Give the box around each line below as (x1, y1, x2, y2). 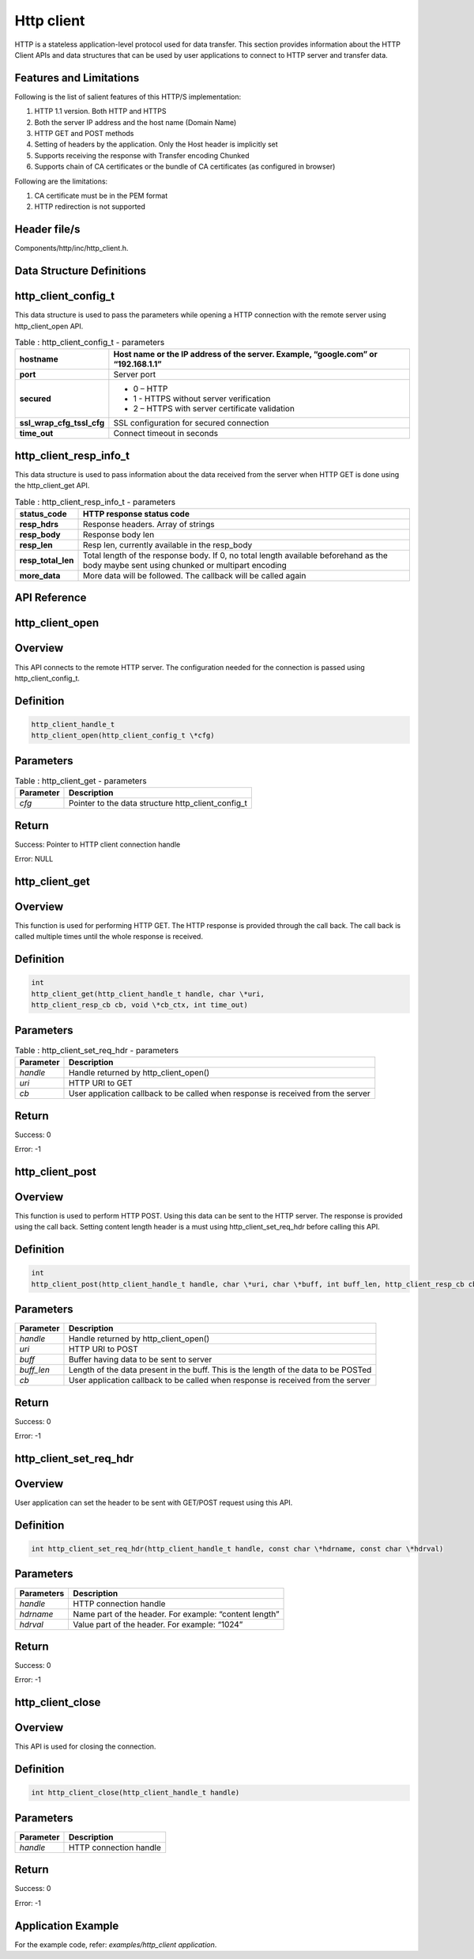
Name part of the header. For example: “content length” (73, 1609, 280, 1620)
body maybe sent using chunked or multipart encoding (82, 560, 288, 571)
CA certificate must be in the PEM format (34, 191, 168, 200)
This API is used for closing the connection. (14, 1741, 156, 1752)
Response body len (82, 529, 155, 540)
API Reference (14, 591, 87, 604)
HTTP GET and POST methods (34, 129, 134, 138)
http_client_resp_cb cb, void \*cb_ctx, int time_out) (31, 1001, 248, 1010)
